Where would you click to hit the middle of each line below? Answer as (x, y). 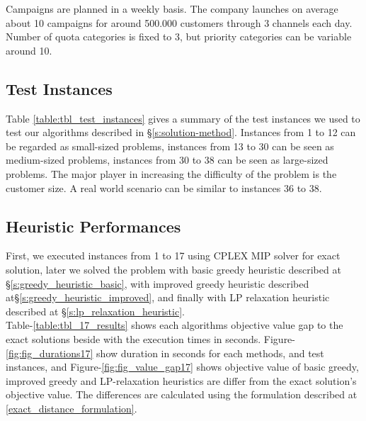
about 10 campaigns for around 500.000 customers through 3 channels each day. (179, 22)
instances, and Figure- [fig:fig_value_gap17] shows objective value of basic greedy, (182, 367)
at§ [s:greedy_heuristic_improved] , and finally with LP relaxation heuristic (168, 297)
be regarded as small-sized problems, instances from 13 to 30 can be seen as (170, 146)
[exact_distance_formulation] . (72, 408)
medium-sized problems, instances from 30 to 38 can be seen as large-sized (167, 160)
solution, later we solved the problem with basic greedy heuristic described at (173, 269)
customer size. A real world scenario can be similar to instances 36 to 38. (164, 187)
